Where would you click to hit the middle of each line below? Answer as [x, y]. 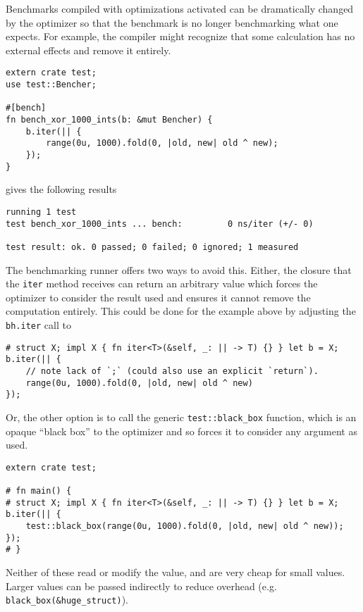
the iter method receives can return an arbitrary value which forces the [162, 283]
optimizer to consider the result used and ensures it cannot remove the [158, 297]
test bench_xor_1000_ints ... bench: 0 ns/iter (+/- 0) [160, 224]
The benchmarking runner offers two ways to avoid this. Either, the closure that [179, 269]
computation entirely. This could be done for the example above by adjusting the [181, 311]
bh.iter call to [38, 324]
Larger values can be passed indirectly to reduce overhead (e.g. [141, 586]
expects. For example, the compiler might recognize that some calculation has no [180, 36]
